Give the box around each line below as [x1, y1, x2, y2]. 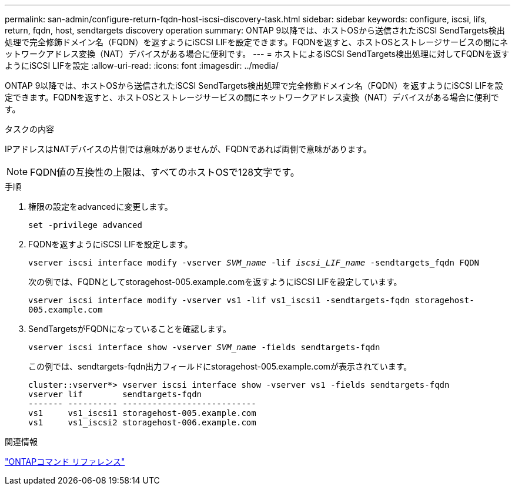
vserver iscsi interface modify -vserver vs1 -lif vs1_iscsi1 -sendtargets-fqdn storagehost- [28, 296, 474, 305]
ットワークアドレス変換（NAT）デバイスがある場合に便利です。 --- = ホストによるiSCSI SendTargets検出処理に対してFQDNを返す [5, 49, 510, 59]
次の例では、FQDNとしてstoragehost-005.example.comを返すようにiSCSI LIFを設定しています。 [28, 277, 402, 287]
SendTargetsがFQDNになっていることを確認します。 [28, 324, 232, 334]
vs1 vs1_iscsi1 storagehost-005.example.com [28, 408, 256, 418]
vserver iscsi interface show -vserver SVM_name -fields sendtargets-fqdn [28, 343, 380, 352]
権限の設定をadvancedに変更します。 [28, 202, 173, 212]
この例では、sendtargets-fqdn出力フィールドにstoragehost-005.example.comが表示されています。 [28, 361, 412, 371]
